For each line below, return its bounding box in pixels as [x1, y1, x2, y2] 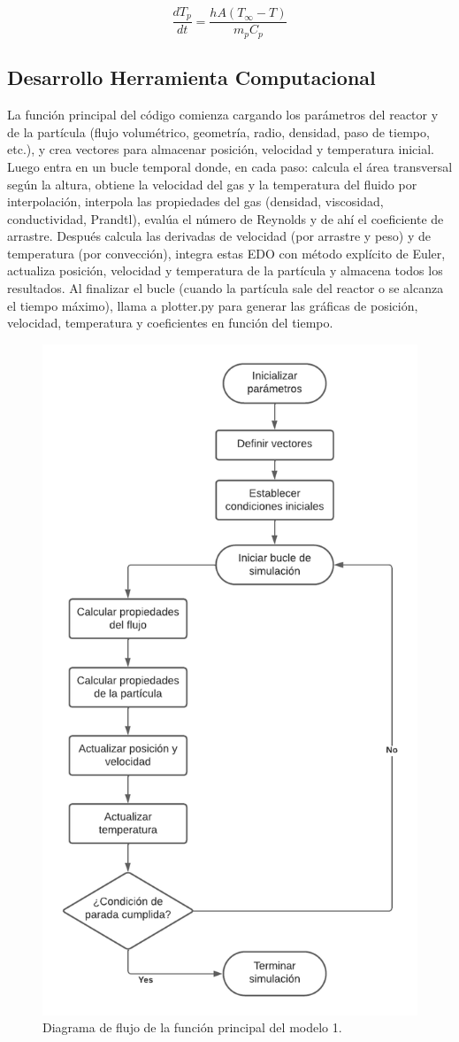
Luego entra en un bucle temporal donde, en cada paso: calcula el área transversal [7, 157, 453, 175]
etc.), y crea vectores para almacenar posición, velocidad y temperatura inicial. [7, 140, 434, 158]
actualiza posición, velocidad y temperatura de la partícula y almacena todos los [7, 261, 443, 280]
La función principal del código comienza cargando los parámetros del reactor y [7, 105, 439, 124]
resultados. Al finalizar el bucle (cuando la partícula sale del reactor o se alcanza [7, 279, 444, 297]
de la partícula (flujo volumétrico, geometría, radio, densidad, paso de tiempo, [7, 122, 430, 141]
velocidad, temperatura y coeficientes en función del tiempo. [7, 313, 333, 332]
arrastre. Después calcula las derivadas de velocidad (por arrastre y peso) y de [7, 227, 431, 245]
